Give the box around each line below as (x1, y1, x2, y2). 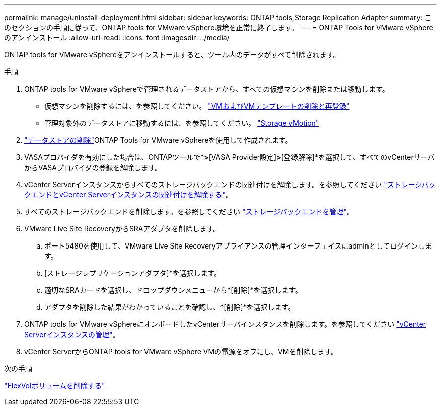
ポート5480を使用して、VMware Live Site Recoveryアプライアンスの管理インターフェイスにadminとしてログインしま (44, 241, 432, 250)
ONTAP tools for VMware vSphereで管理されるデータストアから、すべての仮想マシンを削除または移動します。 (24, 85, 389, 93)
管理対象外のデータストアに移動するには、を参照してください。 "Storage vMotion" (44, 119, 319, 127)
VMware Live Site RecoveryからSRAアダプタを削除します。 (24, 224, 220, 233)
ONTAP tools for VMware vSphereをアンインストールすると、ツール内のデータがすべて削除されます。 (4, 50, 340, 59)
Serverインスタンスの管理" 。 (24, 330, 120, 339)
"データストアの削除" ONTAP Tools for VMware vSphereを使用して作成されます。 (24, 136, 292, 144)
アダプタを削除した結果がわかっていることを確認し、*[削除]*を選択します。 (44, 303, 296, 311)
